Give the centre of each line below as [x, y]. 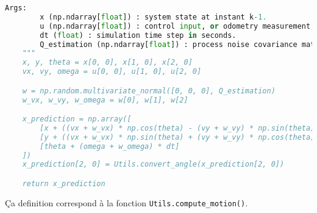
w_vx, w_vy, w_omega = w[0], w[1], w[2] [105, 100]
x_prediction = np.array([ [77, 119]
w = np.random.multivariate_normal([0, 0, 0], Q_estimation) [149, 91]
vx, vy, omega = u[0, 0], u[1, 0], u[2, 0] [112, 72]
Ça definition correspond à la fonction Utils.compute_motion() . [126, 202]
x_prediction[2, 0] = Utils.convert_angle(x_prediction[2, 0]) [153, 164]
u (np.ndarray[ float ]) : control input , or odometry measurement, [177, 26]
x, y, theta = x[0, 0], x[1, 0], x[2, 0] [107, 63]
